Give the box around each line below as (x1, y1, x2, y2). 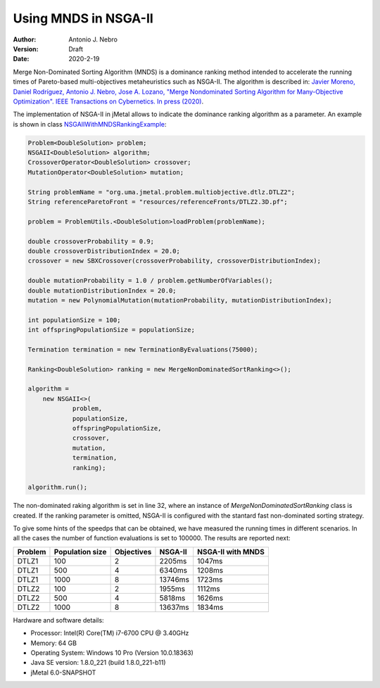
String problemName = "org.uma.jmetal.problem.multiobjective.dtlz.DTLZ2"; (27, 188, 296, 196)
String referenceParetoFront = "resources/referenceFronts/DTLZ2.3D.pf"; (27, 198, 288, 205)
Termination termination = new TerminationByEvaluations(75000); (27, 345, 258, 353)
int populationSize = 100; (27, 316, 121, 324)
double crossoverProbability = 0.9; (27, 237, 155, 246)
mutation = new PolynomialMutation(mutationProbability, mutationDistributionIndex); (27, 296, 332, 304)
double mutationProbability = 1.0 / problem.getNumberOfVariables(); (27, 276, 273, 285)
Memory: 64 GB (30, 639, 77, 647)
